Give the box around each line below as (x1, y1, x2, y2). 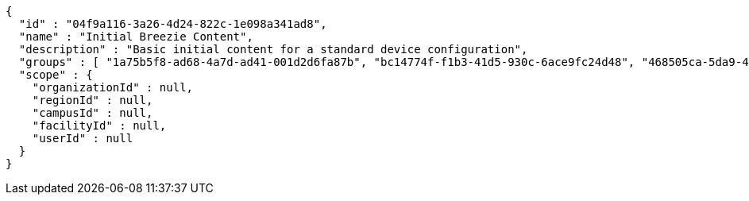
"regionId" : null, (32, 94, 153, 106)
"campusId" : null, (32, 106, 153, 119)
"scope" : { (18, 68, 93, 81)
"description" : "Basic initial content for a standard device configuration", (18, 43, 528, 56)
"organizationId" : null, (32, 81, 194, 94)
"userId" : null (32, 132, 133, 145)
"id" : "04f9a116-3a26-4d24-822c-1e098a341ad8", (18, 17, 327, 30)
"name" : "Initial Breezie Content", (18, 30, 253, 43)
